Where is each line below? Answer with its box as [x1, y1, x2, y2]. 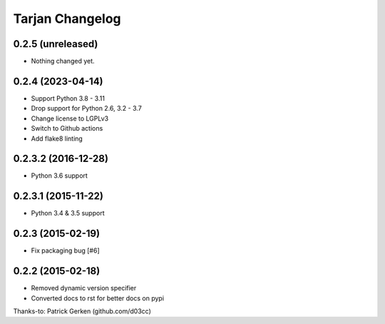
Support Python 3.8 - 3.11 [31, 93, 105, 103]
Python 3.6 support [31, 171, 88, 180]
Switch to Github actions [31, 124, 103, 133]
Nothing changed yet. [31, 57, 96, 66]
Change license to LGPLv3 [31, 114, 109, 123]
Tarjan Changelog [13, 11, 121, 26]
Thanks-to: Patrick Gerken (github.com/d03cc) [13, 307, 151, 315]
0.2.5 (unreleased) [13, 38, 98, 50]
